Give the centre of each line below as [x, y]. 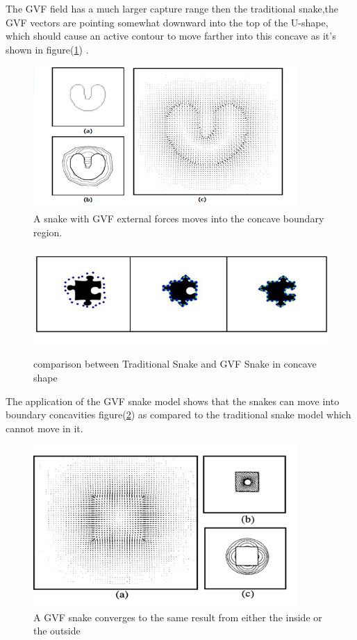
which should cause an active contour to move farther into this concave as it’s [171, 36]
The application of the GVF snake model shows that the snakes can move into [173, 401]
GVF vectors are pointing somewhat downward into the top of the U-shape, [167, 22]
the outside [57, 631]
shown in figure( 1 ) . [47, 49]
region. [48, 232]
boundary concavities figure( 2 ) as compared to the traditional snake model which [178, 415]
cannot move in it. [44, 428]
